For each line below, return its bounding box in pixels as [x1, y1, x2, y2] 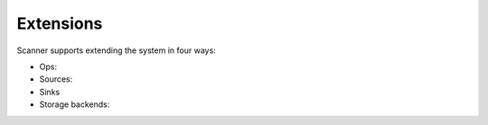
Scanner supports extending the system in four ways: [16, 45, 216, 56]
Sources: [39, 74, 73, 85]
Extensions [16, 13, 103, 33]
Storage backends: [39, 99, 110, 110]
